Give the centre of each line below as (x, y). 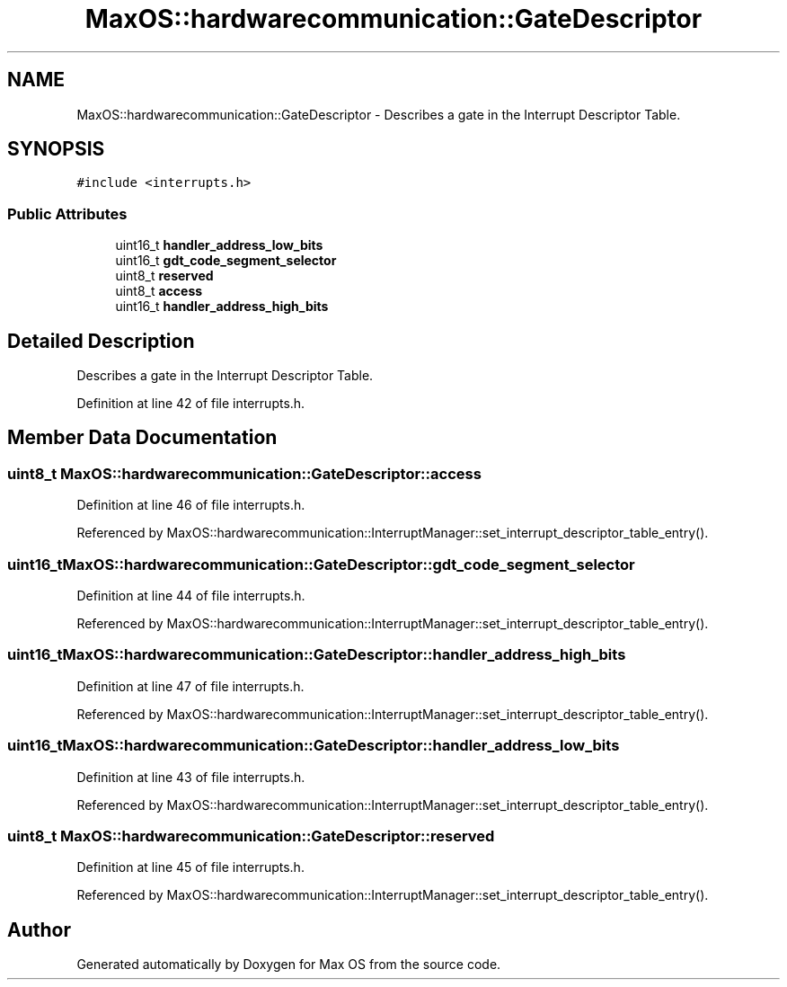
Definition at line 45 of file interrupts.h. (190, 867)
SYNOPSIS (56, 149)
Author (39, 929)
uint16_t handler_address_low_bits (219, 245)
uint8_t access (159, 291)
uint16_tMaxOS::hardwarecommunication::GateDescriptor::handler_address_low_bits (314, 746)
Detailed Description (101, 341)
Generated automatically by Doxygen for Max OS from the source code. (289, 965)
